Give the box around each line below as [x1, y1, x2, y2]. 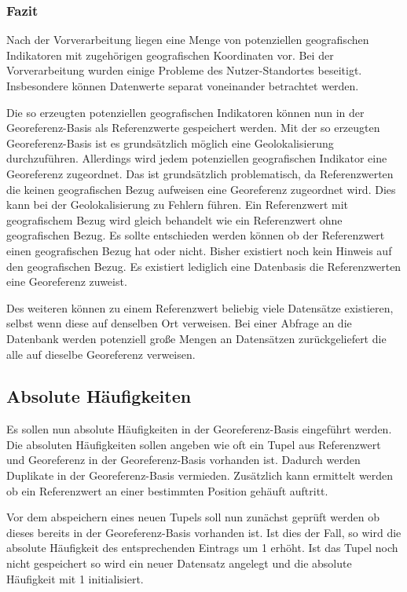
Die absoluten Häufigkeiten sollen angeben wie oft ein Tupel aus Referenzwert [6, 436, 381, 452]
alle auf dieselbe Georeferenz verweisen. [6, 345, 196, 362]
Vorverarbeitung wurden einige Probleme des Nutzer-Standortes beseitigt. [6, 62, 362, 79]
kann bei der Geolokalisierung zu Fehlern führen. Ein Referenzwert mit [6, 196, 349, 213]
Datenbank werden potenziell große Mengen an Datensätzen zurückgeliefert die [6, 330, 387, 346]
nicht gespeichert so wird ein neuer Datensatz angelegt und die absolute [6, 555, 352, 572]
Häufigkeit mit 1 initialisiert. [6, 570, 144, 587]
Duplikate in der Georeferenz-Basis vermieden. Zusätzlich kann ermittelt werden [6, 467, 394, 484]
